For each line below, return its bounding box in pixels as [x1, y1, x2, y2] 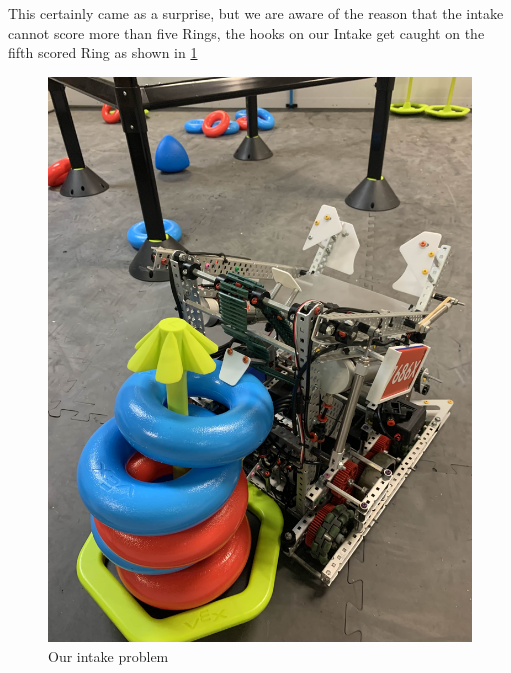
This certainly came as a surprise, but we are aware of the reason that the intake [8, 3, 504, 23]
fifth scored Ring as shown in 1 [8, 42, 198, 63]
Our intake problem [48, 645, 169, 666]
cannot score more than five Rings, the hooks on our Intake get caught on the [8, 22, 485, 43]
